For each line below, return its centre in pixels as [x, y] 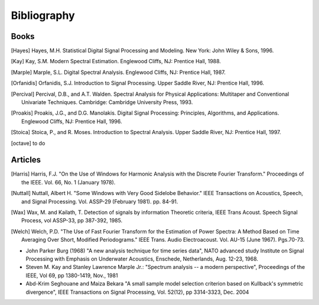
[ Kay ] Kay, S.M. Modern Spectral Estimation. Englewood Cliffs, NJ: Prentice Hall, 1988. [116, 61]
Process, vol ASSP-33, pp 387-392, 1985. [72, 220]
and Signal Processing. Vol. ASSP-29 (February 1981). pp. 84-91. [100, 202]
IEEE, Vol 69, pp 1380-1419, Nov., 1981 [72, 275]
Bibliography [43, 15]
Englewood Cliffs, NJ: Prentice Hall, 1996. [72, 121]
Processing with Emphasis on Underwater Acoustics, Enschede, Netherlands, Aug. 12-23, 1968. [142, 259]
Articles [26, 160]
